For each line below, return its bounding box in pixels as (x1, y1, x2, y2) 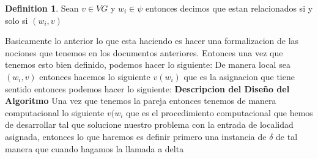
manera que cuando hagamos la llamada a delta (5, 142, 184, 155)
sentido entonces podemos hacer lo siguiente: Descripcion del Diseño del (5, 82, 290, 95)
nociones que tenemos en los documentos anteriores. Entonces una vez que (5, 46, 283, 59)
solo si (5, 13, 28, 26)
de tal (276, 130, 298, 142)
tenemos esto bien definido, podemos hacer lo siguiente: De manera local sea (5, 58, 290, 71)
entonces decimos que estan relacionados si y (146, 2, 313, 14)
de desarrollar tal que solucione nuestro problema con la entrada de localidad (5, 118, 294, 131)
